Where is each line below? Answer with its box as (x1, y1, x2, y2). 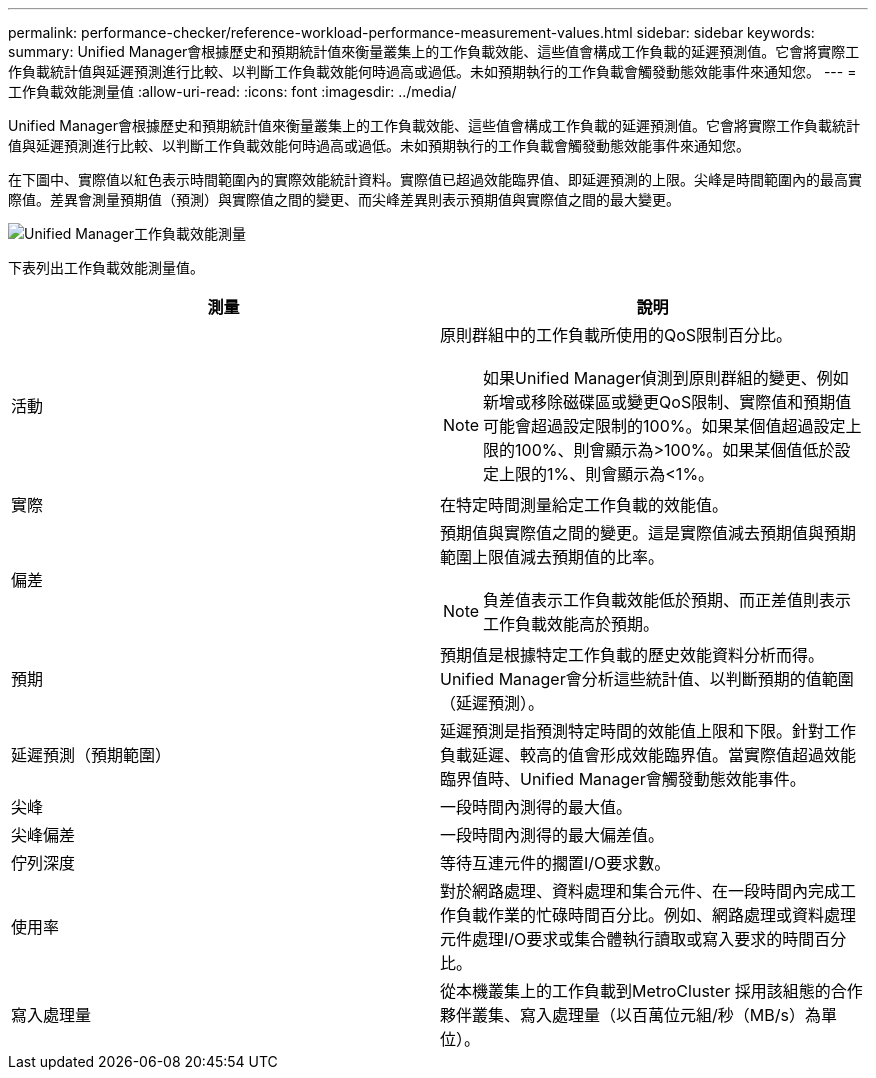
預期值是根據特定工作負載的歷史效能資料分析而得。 (440, 645, 825, 665)
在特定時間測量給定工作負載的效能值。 (440, 495, 729, 515)
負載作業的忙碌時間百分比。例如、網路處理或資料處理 (456, 905, 857, 925)
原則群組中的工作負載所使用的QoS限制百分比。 (440, 325, 793, 345)
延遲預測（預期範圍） (11, 745, 172, 765)
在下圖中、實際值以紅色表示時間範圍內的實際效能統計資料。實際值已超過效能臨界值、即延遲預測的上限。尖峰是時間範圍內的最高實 (8, 171, 862, 188)
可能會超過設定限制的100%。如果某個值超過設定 (483, 416, 846, 436)
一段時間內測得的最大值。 (440, 797, 633, 817)
